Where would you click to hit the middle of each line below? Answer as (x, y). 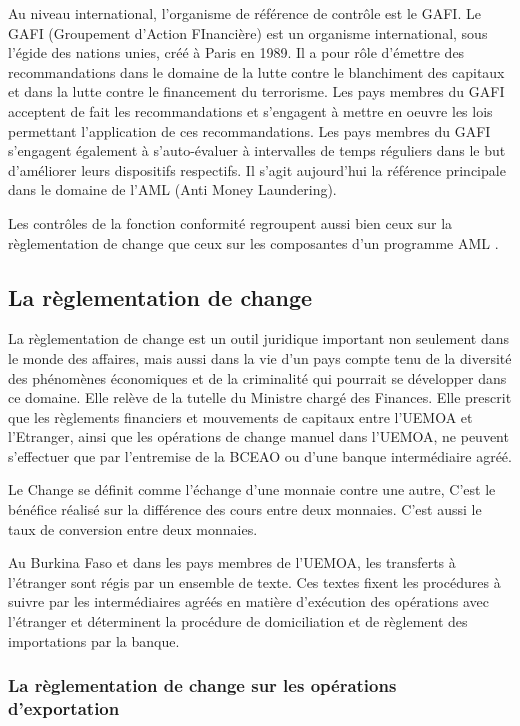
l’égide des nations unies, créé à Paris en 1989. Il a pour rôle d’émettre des (236, 52)
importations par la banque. (94, 640)
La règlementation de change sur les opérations (202, 685)
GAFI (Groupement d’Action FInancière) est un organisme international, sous (248, 32)
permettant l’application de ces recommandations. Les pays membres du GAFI (249, 130)
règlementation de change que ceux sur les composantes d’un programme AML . (253, 242)
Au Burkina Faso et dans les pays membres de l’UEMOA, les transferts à (232, 562)
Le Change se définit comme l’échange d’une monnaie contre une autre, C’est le (252, 489)
